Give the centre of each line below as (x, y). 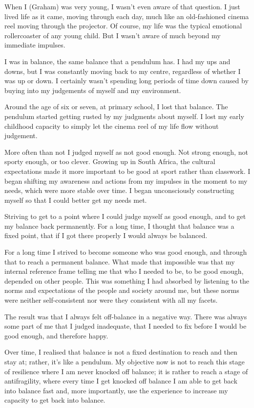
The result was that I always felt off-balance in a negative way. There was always (126, 316)
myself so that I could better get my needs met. (76, 200)
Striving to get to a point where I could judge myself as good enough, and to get (125, 216)
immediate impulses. (35, 45)
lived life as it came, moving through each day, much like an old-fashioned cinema (127, 16)
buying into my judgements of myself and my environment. (93, 90)
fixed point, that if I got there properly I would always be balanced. (106, 235)
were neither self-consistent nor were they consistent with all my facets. (111, 300)
